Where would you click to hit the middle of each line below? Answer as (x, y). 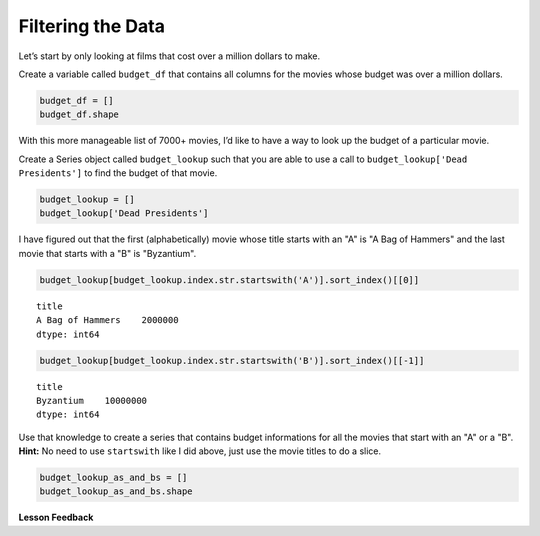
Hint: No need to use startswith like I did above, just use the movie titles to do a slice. (200, 451)
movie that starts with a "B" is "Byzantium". (107, 253)
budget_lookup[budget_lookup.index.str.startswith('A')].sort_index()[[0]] (229, 279)
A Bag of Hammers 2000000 (107, 320)
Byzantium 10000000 (92, 400)
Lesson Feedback (56, 517)
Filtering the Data (91, 26)
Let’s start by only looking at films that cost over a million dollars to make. (169, 56)
